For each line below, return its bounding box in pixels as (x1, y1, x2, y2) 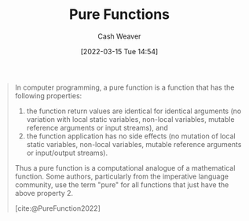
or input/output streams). (26, 148, 108, 157)
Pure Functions (68, 6, 170, 24)
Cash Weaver (97, 31, 141, 41)
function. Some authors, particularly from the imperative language (14, 171, 229, 181)
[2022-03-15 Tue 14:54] (80, 46, 159, 56)
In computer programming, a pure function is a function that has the (14, 83, 235, 92)
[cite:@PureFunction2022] (14, 203, 101, 213)
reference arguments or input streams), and (26, 123, 168, 132)
